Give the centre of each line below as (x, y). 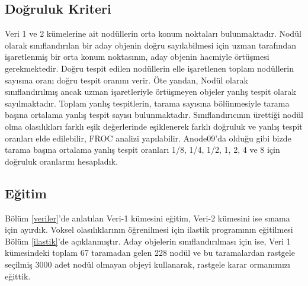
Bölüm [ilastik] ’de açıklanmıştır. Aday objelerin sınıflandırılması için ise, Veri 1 (148, 241)
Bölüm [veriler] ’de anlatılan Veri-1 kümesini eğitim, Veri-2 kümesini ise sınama (147, 218)
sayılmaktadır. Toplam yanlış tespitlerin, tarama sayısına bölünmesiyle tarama (147, 103)
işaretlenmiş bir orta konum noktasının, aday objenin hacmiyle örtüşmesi (137, 57)
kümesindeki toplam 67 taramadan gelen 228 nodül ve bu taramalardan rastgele (150, 253)
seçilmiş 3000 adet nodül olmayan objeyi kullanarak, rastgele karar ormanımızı (147, 264)
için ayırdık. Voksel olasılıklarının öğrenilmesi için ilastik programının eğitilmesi (149, 229)
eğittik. (18, 276)
